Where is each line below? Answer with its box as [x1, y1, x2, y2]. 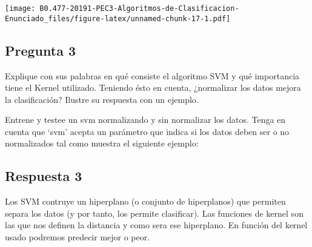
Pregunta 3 [5, 41, 76, 59]
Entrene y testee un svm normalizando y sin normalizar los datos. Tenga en [5, 113, 286, 126]
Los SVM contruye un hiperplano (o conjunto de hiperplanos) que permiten [5, 195, 286, 208]
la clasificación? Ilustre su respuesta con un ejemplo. [5, 93, 199, 105]
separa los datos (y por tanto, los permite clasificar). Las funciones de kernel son [5, 206, 304, 219]
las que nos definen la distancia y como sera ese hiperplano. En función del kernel [5, 219, 308, 231]
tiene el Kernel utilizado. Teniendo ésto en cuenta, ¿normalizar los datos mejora [5, 81, 301, 94]
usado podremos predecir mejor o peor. [5, 231, 150, 243]
